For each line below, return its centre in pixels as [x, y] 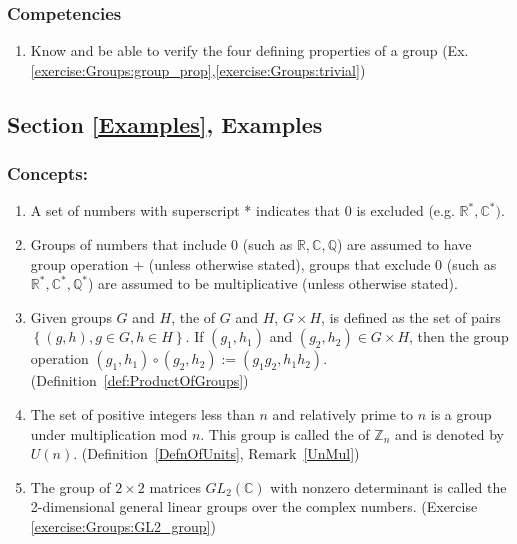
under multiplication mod [109, 433]
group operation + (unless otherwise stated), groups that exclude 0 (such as [263, 263]
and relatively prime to [343, 413]
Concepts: [47, 173]
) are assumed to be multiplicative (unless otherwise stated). [272, 283]
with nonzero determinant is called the [388, 486]
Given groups [71, 316]
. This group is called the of [285, 433]
